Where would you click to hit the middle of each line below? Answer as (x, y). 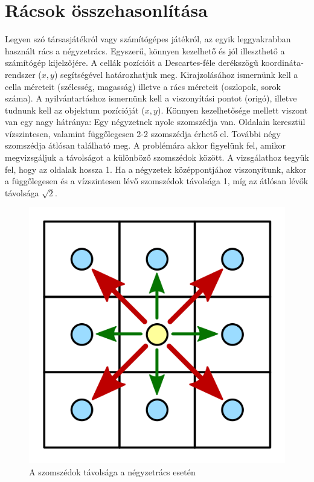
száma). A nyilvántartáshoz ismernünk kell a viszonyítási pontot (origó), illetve (151, 98)
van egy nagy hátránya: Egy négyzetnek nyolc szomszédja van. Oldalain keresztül (155, 122)
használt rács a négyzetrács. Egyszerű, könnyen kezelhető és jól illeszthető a (145, 50)
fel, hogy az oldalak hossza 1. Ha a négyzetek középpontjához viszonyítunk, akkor (156, 169)
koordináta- (282, 63)
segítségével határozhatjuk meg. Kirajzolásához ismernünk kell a (179, 74)
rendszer (20, 74)
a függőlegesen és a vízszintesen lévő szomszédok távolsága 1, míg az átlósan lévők (157, 181)
